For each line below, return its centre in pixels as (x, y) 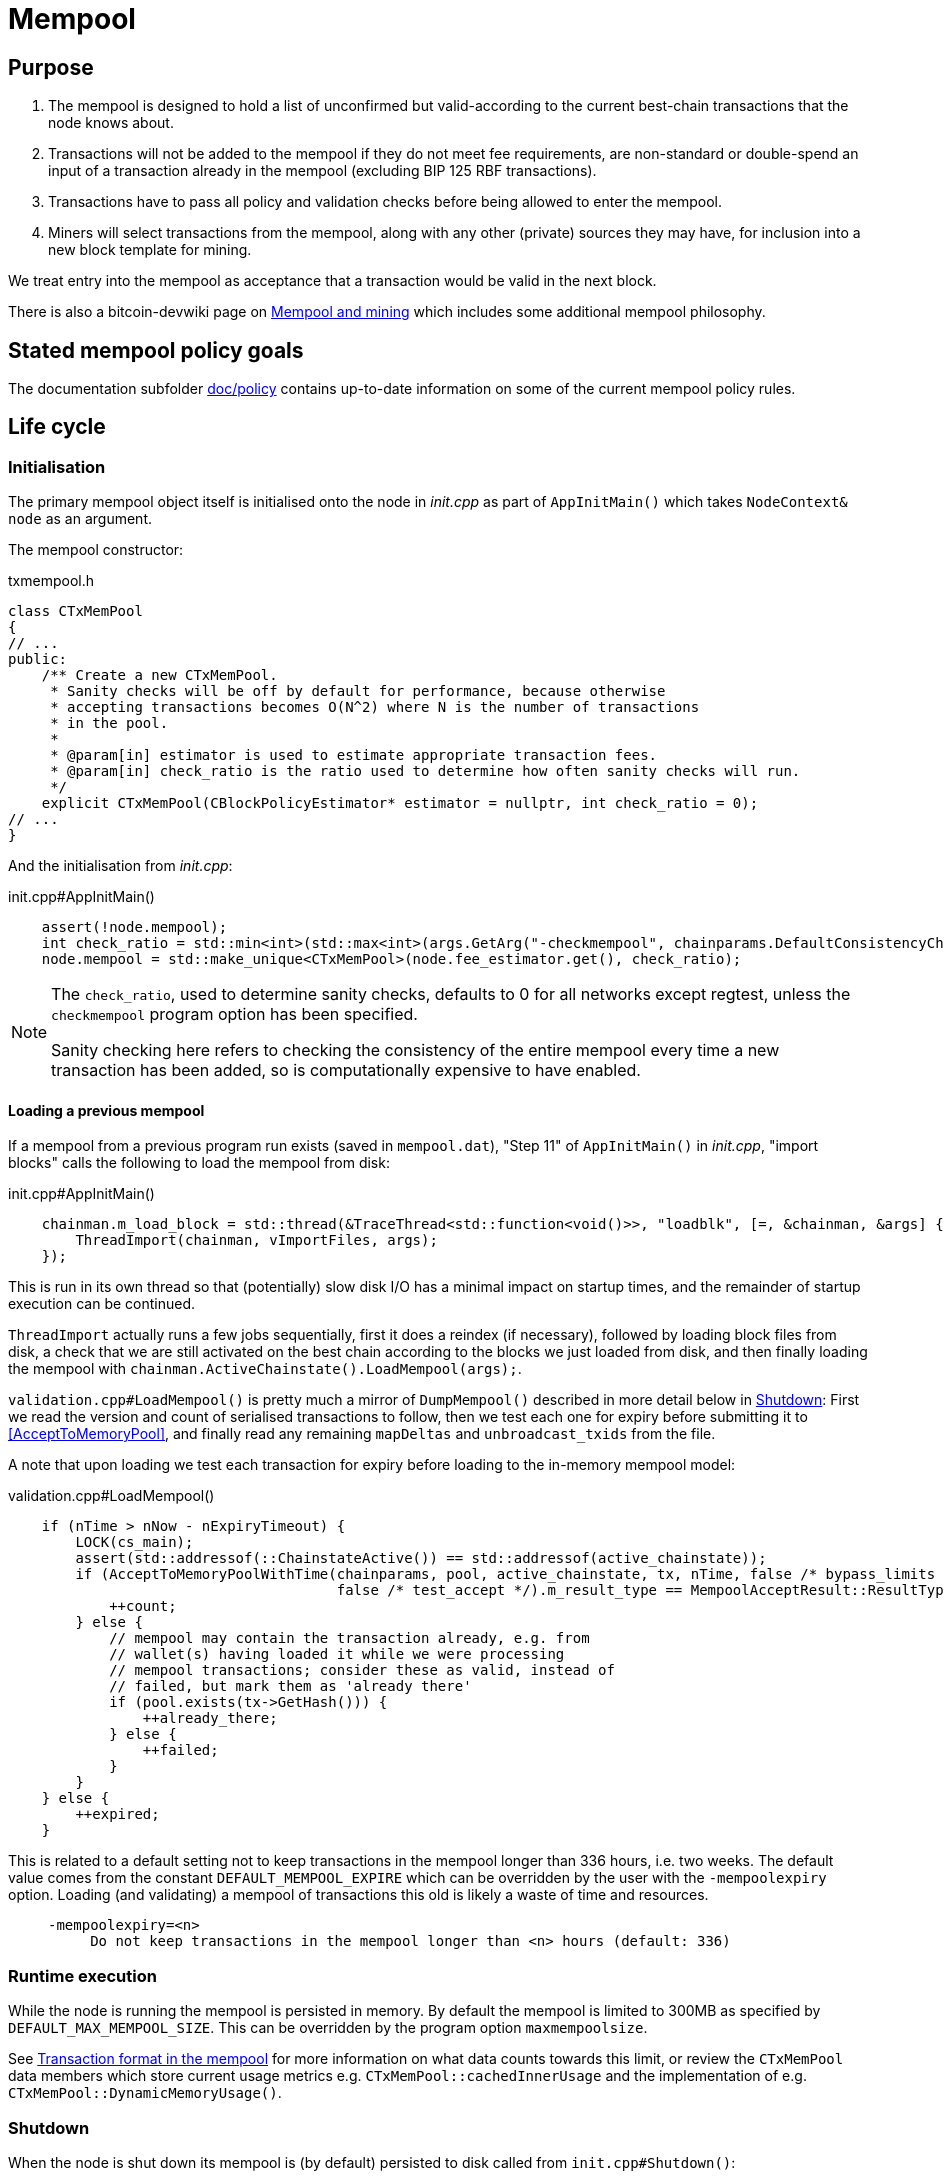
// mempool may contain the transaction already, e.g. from (349, 1638)
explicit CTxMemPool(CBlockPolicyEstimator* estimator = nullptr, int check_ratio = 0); (400, 803)
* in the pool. (109, 723)
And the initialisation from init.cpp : (120, 866)
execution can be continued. (102, 1304)
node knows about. (111, 123)
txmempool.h (51, 581)
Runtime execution (82, 1975)
